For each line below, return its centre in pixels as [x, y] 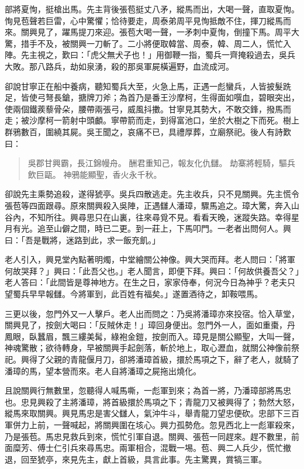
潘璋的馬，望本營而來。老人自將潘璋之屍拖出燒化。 [103, 370]
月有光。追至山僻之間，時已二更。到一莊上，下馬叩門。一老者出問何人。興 [148, 228]
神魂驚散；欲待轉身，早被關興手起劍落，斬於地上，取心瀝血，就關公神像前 [148, 348]
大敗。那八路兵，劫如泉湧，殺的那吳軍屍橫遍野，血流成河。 [119, 66]
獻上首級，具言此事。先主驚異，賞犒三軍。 [184, 459]
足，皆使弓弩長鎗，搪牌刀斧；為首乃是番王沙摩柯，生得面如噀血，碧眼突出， [152, 97]
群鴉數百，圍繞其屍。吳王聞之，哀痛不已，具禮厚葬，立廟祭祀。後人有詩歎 [148, 131]
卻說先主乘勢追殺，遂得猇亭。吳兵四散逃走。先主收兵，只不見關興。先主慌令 [152, 194]
